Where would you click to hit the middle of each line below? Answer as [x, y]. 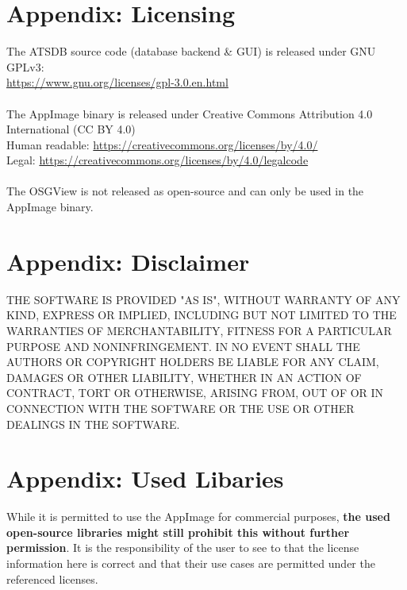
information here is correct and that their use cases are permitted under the [191, 563]
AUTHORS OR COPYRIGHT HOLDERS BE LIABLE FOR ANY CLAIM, [193, 362]
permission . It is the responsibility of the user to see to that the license [183, 548]
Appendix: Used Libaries [145, 478]
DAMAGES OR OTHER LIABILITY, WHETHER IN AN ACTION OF [184, 377]
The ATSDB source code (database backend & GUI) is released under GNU [191, 51]
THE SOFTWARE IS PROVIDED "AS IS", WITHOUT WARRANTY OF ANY [203, 299]
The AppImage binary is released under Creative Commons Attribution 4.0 [190, 113]
